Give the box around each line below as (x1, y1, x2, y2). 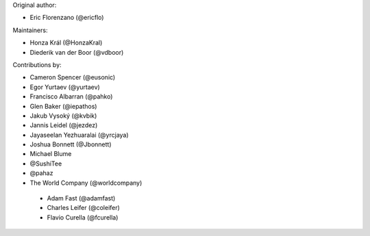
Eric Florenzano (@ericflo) (29, 14, 104, 22)
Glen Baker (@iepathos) (29, 102, 97, 110)
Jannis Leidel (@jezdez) (29, 121, 98, 129)
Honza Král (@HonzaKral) (29, 38, 103, 47)
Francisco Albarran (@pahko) (29, 92, 113, 101)
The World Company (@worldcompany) (29, 179, 143, 187)
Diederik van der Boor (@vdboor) (29, 48, 124, 56)
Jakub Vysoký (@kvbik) (29, 112, 97, 120)
